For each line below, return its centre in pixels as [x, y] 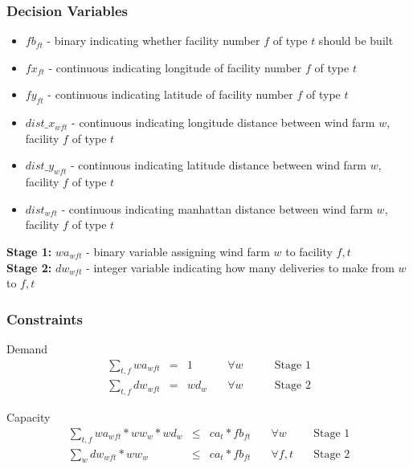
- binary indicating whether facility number [153, 41]
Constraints [45, 318]
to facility [309, 251]
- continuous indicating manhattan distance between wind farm [217, 208]
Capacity [29, 417]
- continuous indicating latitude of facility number [170, 94]
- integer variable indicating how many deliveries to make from [240, 267]
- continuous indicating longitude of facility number [175, 67]
